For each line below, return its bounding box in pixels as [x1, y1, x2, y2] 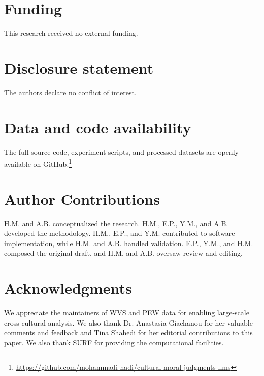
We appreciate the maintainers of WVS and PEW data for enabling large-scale [4, 307, 249, 318]
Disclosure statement [4, 57, 154, 78]
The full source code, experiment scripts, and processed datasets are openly [4, 146, 239, 157]
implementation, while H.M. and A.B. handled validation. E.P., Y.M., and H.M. [4, 237, 253, 248]
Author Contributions [4, 188, 160, 209]
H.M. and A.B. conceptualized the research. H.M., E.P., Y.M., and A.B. [4, 218, 228, 228]
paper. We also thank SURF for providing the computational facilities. [4, 337, 224, 347]
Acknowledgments [4, 278, 132, 299]
